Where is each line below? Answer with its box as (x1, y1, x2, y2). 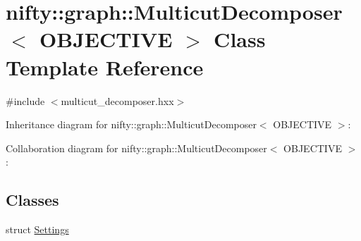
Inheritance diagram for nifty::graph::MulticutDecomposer (6, 117, 257, 132)
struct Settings (6, 222, 69, 237)
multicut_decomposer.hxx (61, 93, 174, 108)
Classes (6, 189, 59, 211)
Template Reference (6, 52, 204, 81)
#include (6, 93, 45, 108)
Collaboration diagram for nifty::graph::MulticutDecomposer (6, 140, 267, 155)
